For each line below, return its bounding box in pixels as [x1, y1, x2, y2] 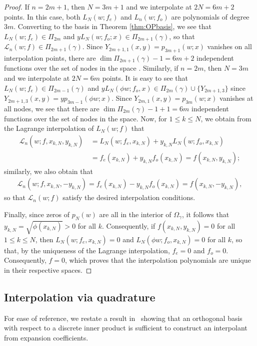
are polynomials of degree [171, 11, 249, 22]
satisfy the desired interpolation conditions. [62, 192, 195, 203]
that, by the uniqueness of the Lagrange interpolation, [4, 245, 170, 255]
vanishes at [219, 93, 253, 103]
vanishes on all [207, 41, 252, 52]
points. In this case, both [4, 11, 80, 22]
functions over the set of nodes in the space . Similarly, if [4, 63, 178, 73]
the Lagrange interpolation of [4, 123, 94, 133]
